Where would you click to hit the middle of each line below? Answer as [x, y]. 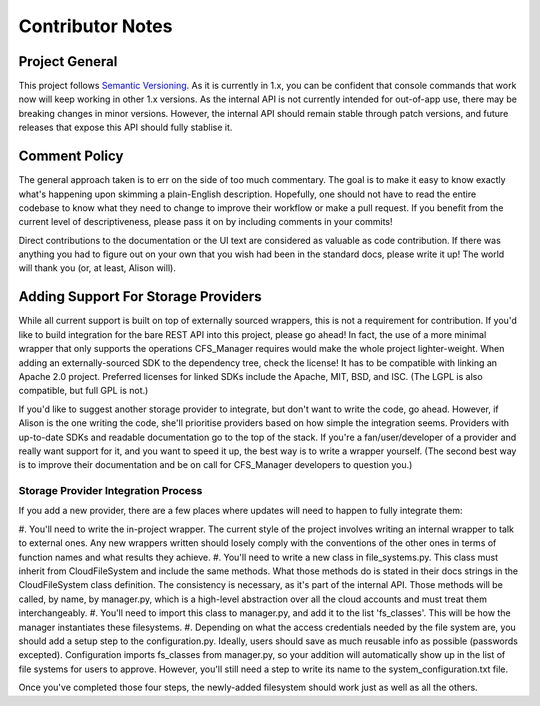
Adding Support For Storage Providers [140, 296]
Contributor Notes [95, 26]
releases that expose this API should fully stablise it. [125, 127]
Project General [68, 61]
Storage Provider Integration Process [110, 491]
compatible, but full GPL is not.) [83, 391]
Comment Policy [71, 156]
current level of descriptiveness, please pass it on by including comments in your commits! [206, 222]
